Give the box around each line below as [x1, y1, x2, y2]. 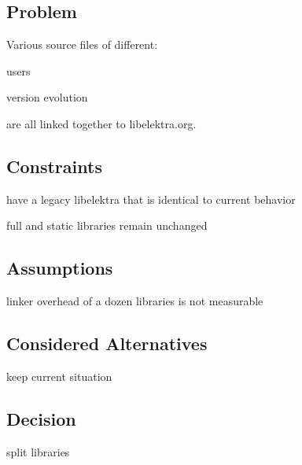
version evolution [6, 89, 88, 105]
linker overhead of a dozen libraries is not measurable [6, 293, 263, 309]
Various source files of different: [6, 36, 158, 53]
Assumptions [6, 256, 113, 280]
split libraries [6, 443, 70, 459]
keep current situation [6, 367, 112, 384]
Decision [6, 406, 76, 430]
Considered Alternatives [6, 331, 208, 356]
